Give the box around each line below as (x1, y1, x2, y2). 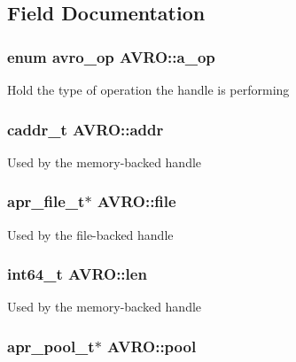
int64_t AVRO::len (7, 263, 147, 285)
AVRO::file (97, 190, 176, 212)
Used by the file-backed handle (7, 225, 174, 243)
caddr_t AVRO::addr (7, 118, 164, 140)
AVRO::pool (107, 335, 197, 357)
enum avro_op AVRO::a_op (7, 45, 215, 67)
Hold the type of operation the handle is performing (7, 81, 290, 98)
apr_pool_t (7, 335, 95, 357)
